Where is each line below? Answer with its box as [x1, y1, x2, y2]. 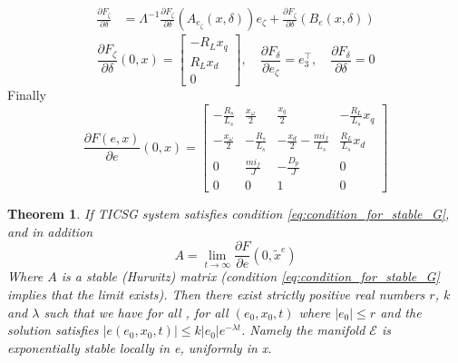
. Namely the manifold [240, 320, 365, 339]
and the [380, 302, 422, 321]
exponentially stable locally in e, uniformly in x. [7, 338, 272, 357]
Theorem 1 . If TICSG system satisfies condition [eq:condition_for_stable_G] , [7, 204, 450, 223]
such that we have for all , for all [44, 302, 229, 321]
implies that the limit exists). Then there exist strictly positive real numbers [7, 285, 425, 304]
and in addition [7, 221, 93, 240]
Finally [7, 85, 46, 104]
